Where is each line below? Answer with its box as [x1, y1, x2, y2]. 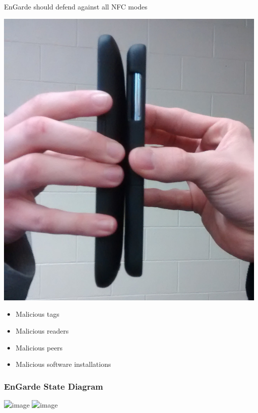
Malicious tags [15, 309, 60, 319]
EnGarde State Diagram [4, 380, 103, 392]
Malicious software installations [15, 359, 111, 369]
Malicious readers [15, 325, 69, 336]
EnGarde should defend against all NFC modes [4, 1, 147, 11]
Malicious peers [15, 342, 63, 352]
